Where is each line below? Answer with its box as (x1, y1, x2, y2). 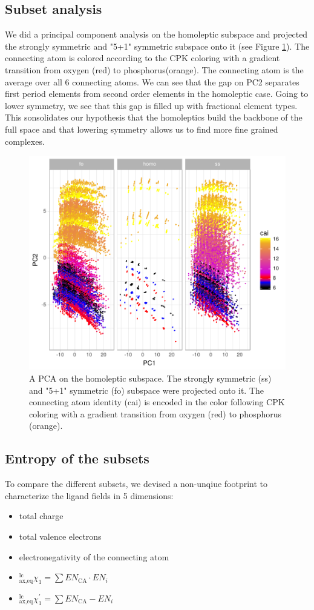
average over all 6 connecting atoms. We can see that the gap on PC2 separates (5, 75, 299, 88)
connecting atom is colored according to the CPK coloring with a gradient (5, 51, 280, 64)
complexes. (5, 134, 45, 147)
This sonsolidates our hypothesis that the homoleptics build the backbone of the (5, 111, 303, 124)
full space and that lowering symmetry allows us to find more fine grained (5, 122, 278, 135)
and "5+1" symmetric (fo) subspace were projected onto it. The (29, 383, 264, 396)
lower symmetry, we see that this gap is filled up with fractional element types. (5, 99, 298, 111)
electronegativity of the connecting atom (19, 550, 169, 563)
